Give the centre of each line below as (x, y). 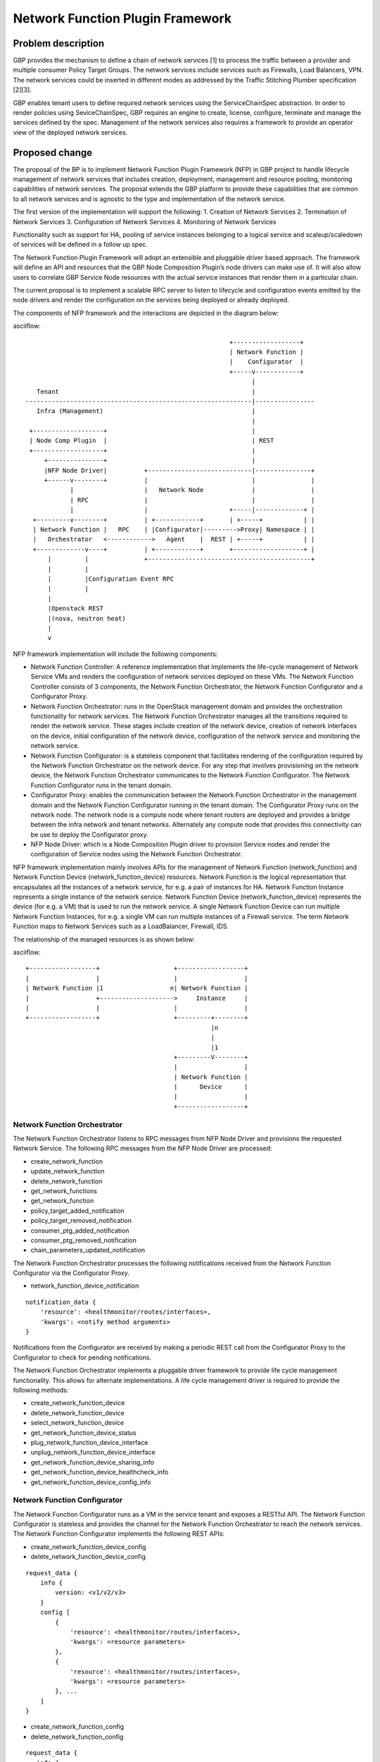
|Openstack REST (76, 609)
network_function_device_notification (85, 1286)
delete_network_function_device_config (88, 1557)
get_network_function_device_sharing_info (93, 1462)
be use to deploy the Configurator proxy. (89, 834)
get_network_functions (64, 1190)
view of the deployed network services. (70, 132)
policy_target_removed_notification (81, 1221)
